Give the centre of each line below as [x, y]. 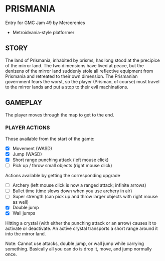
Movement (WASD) [32, 148]
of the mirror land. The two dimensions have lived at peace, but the [74, 65]
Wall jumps [24, 213]
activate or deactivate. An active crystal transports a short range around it [81, 228]
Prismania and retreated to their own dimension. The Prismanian [71, 76]
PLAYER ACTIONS [28, 127]
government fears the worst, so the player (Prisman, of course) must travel [82, 81]
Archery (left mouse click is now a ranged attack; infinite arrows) [79, 185]
